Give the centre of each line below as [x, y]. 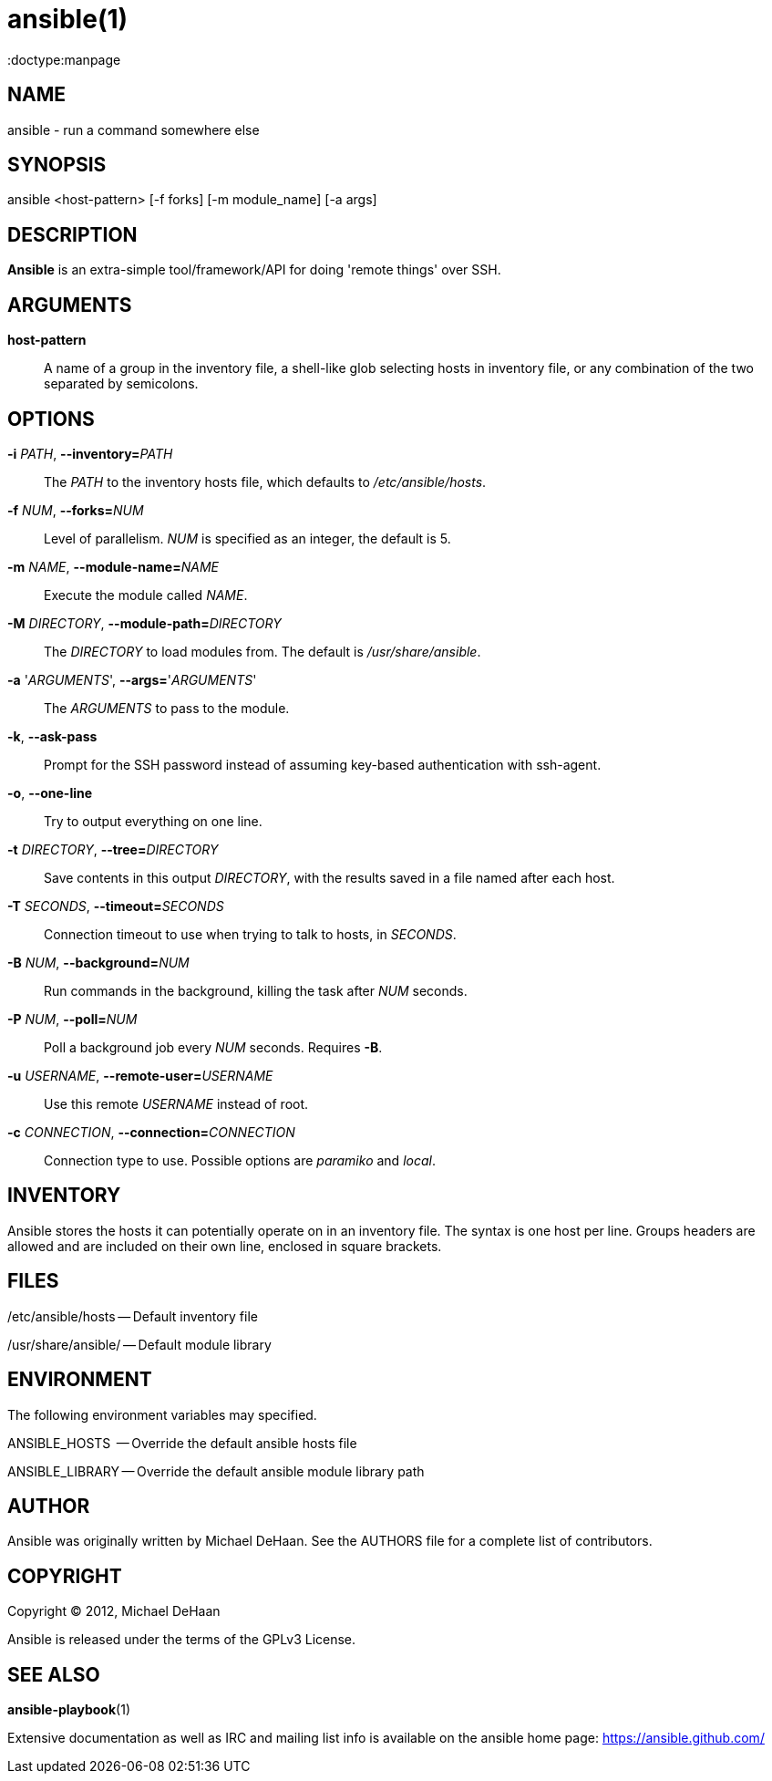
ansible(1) [68, 19]
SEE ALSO [54, 1674]
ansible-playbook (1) [69, 1710]
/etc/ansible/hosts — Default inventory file [133, 1316]
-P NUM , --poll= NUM [72, 1019]
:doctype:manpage [64, 59]
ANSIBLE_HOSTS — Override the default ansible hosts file [182, 1443]
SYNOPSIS [57, 165]
